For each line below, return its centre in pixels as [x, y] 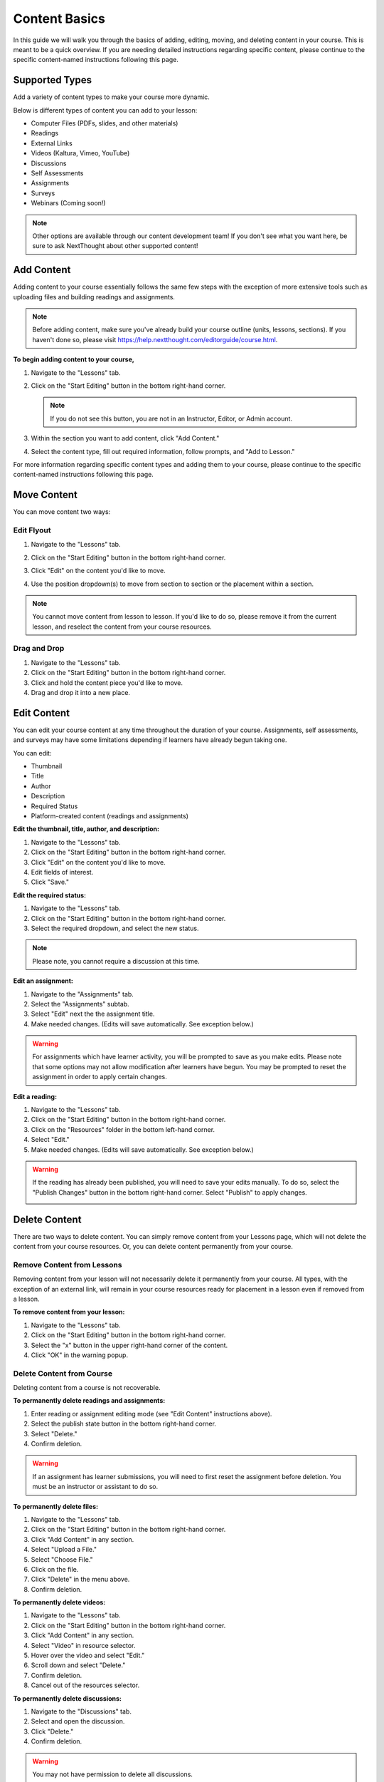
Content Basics [59, 19]
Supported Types [53, 80]
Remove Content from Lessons [68, 1265]
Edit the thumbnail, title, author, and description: [86, 829]
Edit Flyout [32, 530]
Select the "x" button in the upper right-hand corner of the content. [129, 1345]
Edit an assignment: [43, 981]
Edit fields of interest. [62, 872]
